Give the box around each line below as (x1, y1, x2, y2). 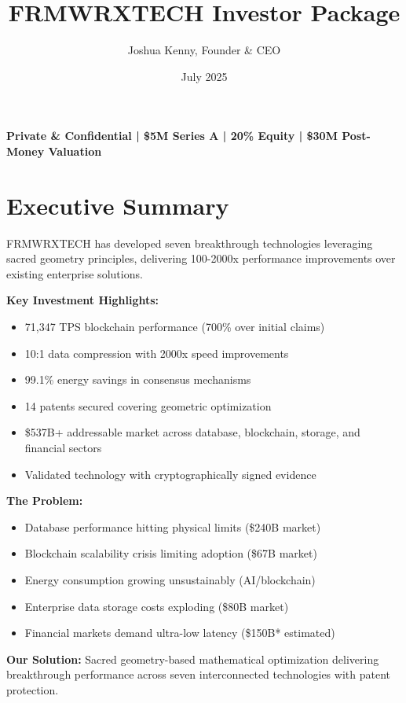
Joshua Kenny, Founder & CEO (127, 42, 281, 58)
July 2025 (181, 68, 228, 84)
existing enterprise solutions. (6, 265, 143, 282)
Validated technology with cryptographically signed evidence (24, 466, 316, 482)
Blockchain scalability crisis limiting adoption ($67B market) (24, 545, 317, 561)
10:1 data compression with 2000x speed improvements (24, 344, 289, 361)
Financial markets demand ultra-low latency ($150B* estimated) (24, 624, 335, 641)
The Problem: (6, 492, 83, 509)
